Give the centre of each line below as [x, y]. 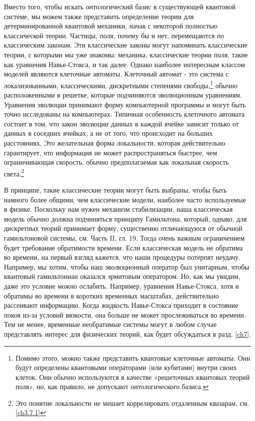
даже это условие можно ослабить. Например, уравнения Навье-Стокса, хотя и [122, 285]
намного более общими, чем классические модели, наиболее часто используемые [125, 199]
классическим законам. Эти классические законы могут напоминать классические [126, 45]
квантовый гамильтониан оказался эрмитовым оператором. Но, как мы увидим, [122, 276]
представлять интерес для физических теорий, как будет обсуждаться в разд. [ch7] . [127, 334]
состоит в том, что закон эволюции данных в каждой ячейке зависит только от [121, 123]
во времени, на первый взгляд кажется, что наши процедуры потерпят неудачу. [122, 257]
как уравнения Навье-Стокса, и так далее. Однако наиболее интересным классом [125, 64]
